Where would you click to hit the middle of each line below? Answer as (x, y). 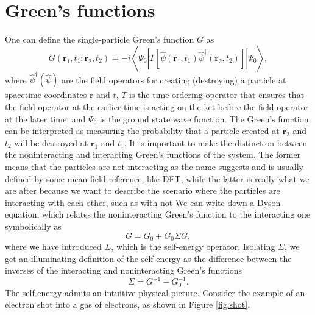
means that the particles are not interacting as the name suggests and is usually (154, 166)
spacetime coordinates (46, 95)
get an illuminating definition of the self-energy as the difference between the (148, 258)
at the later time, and (45, 119)
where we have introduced (53, 246)
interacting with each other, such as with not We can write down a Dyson (143, 202)
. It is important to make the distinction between (216, 142)
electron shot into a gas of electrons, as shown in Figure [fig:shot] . (128, 304)
